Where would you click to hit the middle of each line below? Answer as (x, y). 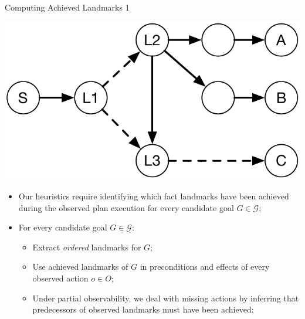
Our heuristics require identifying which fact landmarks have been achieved (154, 196)
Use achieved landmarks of (80, 267)
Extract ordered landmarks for (87, 247)
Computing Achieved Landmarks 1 (67, 7)
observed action (60, 278)
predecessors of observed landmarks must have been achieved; (143, 309)
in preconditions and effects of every (205, 267)
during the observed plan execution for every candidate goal (126, 207)
